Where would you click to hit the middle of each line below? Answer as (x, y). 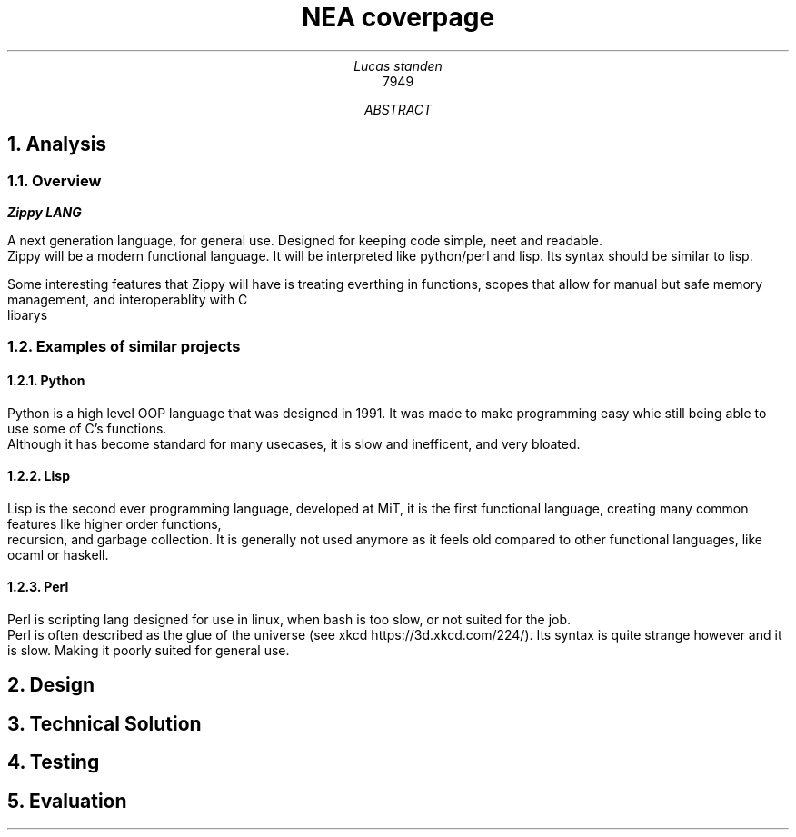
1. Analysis (57, 144)
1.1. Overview (55, 180)
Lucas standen (398, 65)
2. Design (51, 685)
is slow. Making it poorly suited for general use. (149, 650)
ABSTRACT (398, 109)
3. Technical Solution (104, 723)
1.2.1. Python (46, 380)
